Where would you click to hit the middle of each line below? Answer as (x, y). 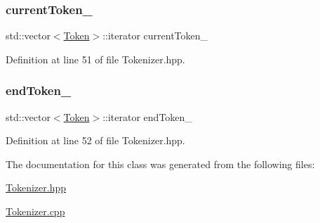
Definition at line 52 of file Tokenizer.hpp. (95, 140)
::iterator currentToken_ (155, 36)
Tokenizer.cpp (35, 211)
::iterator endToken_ (147, 116)
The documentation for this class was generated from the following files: (160, 164)
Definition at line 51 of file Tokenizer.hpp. (95, 59)
